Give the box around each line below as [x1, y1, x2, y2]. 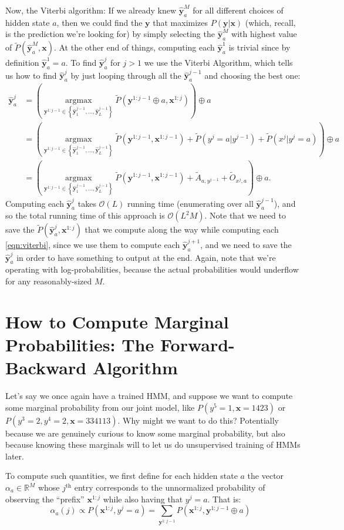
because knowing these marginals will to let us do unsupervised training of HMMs [5, 438, 301, 451]
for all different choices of [193, 4, 284, 16]
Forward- [160, 332, 235, 356]
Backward [5, 355, 87, 380]
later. [5, 450, 24, 462]
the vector [247, 469, 284, 482]
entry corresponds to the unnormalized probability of [74, 481, 265, 494]
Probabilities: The [5, 332, 154, 356]
